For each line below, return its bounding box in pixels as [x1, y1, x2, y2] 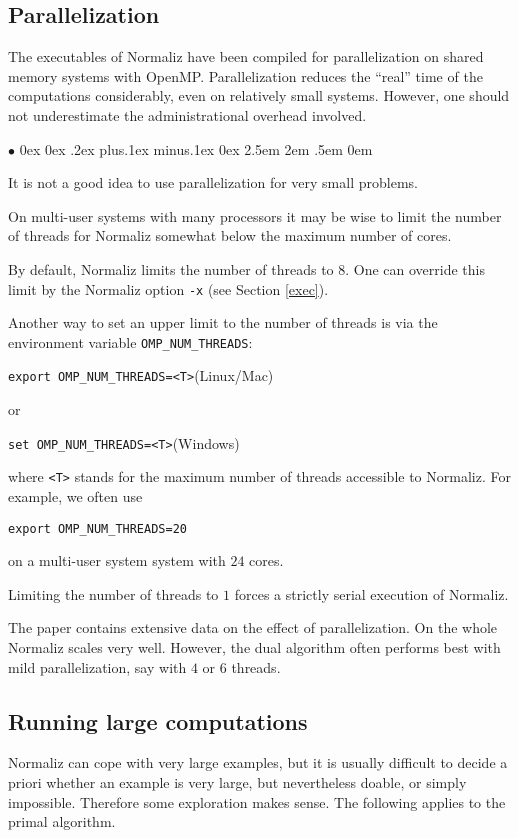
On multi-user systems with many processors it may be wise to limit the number [8, 205, 502, 226]
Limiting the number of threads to [8, 583, 219, 604]
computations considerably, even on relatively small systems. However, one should [8, 85, 510, 106]
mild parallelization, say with [8, 656, 187, 677]
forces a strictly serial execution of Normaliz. [234, 583, 509, 604]
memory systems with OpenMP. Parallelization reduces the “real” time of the [8, 65, 483, 86]
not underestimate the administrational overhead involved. [8, 104, 367, 125]
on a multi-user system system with [8, 550, 226, 571]
